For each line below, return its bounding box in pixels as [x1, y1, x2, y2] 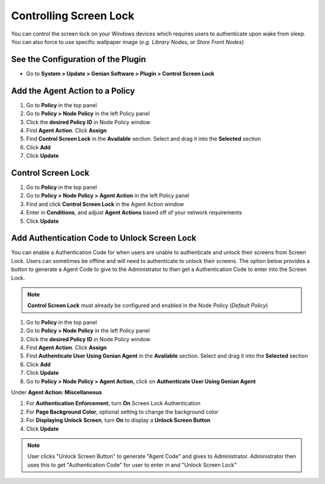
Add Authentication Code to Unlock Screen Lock [11, 233, 197, 243]
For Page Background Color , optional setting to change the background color [26, 408, 219, 415]
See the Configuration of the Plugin [11, 54, 146, 64]
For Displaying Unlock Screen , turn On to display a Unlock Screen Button [26, 417, 211, 424]
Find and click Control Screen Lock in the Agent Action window [26, 200, 184, 208]
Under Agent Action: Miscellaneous [11, 388, 102, 396]
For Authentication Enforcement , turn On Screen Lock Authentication [26, 400, 201, 407]
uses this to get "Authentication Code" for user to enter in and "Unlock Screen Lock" [27, 461, 237, 468]
